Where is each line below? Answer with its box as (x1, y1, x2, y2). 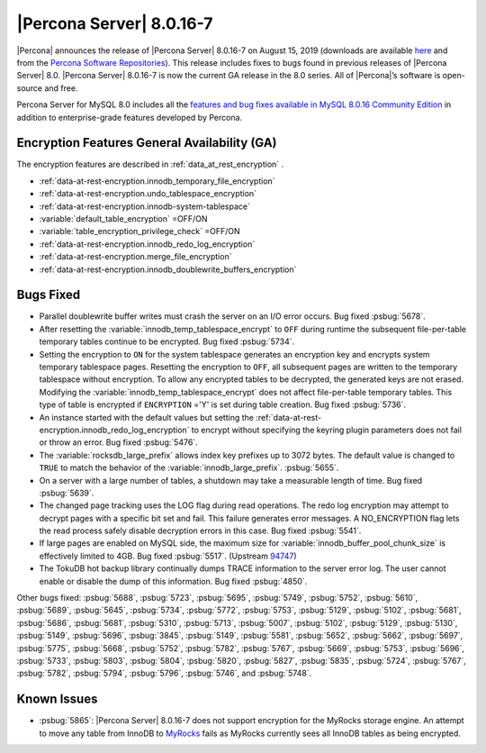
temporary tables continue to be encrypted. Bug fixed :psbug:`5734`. (39, 336, 295, 347)
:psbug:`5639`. (39, 487, 94, 498)
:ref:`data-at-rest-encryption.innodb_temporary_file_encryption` (39, 176, 275, 186)
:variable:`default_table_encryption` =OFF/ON (39, 213, 208, 224)
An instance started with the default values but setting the (39, 412, 254, 422)
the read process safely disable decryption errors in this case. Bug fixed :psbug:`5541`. (39, 525, 362, 536)
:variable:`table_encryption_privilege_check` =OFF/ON (39, 226, 240, 237)
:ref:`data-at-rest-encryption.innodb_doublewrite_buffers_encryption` (39, 264, 297, 275)
